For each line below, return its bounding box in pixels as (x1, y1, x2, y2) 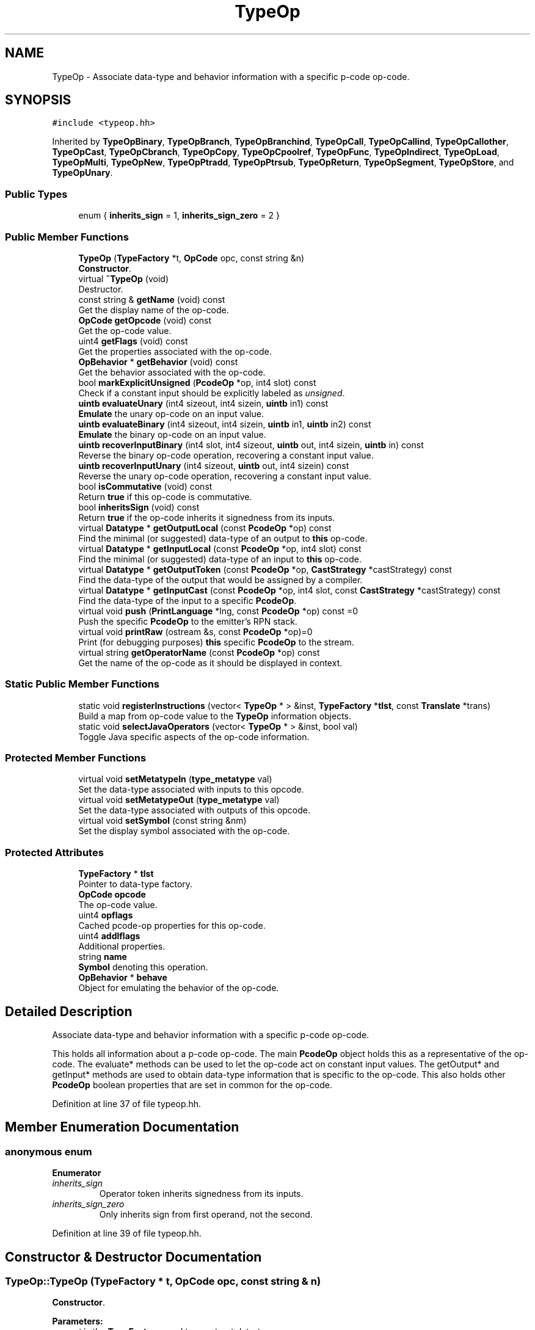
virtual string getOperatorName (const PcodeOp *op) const (78, 647, 320, 658)
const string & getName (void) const (78, 294, 225, 305)
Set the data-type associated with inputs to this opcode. (78, 784, 304, 795)
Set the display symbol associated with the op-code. (78, 826, 290, 837)
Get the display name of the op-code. (78, 304, 229, 315)
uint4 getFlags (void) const (78, 335, 188, 346)
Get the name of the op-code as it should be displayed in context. (78, 657, 343, 668)
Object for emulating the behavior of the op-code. (78, 983, 279, 994)
